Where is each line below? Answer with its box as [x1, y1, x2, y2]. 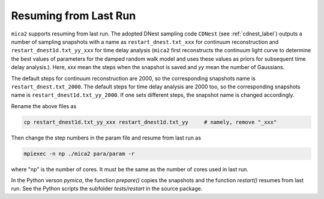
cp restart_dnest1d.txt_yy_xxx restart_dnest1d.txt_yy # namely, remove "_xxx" [23, 118, 277, 126]
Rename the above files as [11, 102, 77, 109]
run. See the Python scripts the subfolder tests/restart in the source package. [11, 185, 203, 192]
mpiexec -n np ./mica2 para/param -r [23, 150, 135, 157]
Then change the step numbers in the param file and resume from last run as [11, 134, 201, 141]
